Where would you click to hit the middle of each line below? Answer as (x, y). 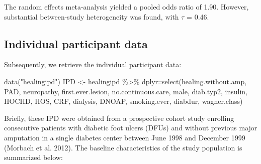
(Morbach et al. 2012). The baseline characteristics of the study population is (123, 147)
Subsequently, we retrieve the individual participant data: (93, 64)
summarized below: (33, 157)
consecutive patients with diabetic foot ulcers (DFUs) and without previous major (131, 128)
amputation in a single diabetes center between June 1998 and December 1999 (125, 137)
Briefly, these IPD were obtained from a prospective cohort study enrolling (119, 118)
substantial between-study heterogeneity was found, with (92, 16)
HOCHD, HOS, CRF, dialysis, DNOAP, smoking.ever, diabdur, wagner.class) (123, 101)
